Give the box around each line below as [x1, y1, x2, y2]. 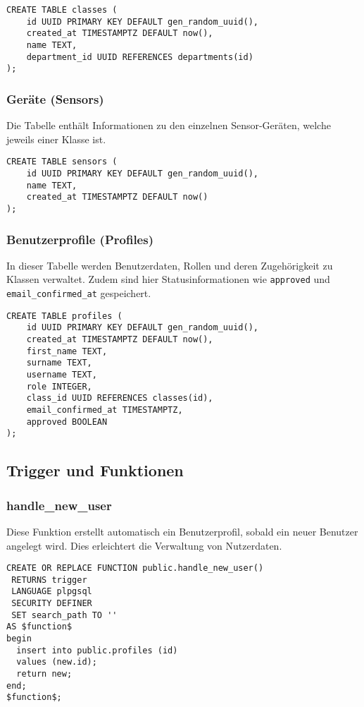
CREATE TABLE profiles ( [6, 310, 123, 321]
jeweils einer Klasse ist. [6, 131, 106, 146]
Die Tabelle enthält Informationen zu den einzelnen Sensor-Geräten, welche [6, 118, 331, 133]
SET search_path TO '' [11, 610, 118, 620]
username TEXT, [26, 370, 97, 380]
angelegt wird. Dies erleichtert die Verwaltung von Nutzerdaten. [6, 538, 282, 552]
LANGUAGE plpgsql [11, 586, 92, 597]
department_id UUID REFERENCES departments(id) [26, 52, 253, 62]
